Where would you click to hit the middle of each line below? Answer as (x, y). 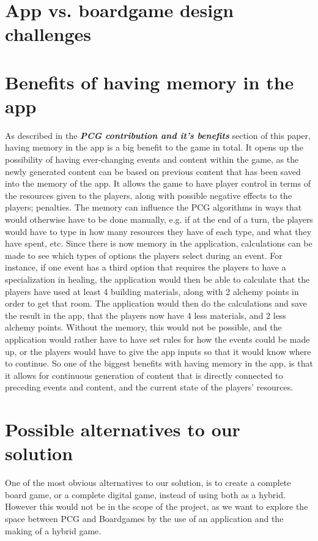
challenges (48, 34)
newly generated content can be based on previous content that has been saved (153, 171)
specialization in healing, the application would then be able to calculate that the (157, 279)
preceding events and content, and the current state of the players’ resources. (149, 387)
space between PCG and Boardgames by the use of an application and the (144, 519)
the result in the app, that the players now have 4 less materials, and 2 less (146, 315)
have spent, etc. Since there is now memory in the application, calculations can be (159, 243)
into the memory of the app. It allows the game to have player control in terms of (158, 183)
